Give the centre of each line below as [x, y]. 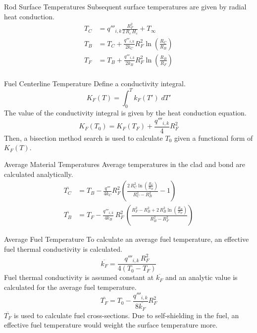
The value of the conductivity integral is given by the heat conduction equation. [125, 112]
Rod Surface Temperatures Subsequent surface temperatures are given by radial [125, 6]
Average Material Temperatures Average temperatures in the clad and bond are [125, 164]
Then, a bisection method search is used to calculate [83, 138]
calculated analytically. [39, 174]
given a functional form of [213, 138]
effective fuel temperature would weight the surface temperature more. [111, 325]
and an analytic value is [202, 277]
